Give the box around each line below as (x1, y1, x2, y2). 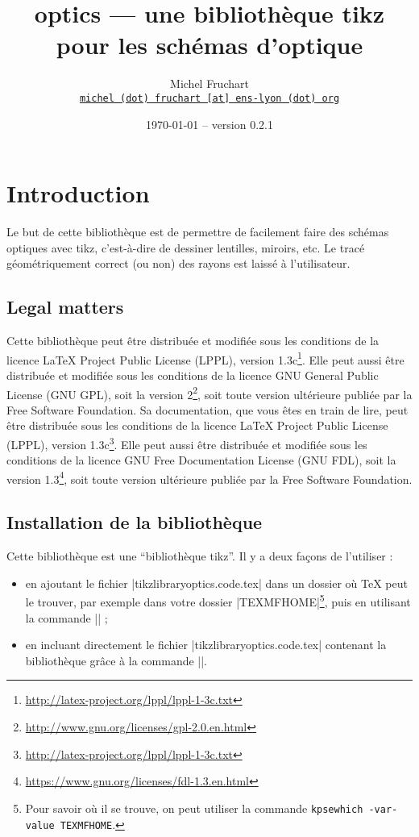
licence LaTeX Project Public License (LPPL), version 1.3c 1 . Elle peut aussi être (6, 348, 404, 368)
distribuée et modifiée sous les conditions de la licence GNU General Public (6, 366, 379, 383)
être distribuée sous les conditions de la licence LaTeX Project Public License (6, 417, 388, 434)
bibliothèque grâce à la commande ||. (25, 652, 207, 668)
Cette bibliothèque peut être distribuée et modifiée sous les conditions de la (6, 332, 380, 349)
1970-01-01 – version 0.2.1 (146, 115, 273, 132)
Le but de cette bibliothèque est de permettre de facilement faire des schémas (6, 223, 389, 240)
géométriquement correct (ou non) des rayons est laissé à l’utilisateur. (6, 255, 351, 272)
